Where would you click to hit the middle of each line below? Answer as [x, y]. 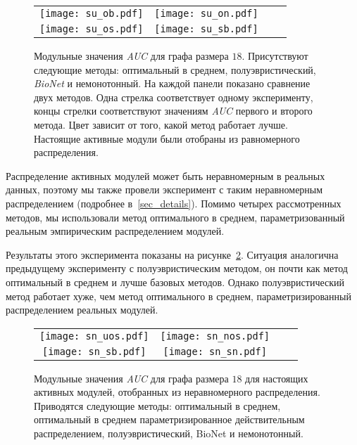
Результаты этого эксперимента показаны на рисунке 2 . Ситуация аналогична [172, 254]
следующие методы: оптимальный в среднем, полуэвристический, [175, 69]
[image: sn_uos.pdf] [94, 336]
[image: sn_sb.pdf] [94, 351]
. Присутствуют [275, 56]
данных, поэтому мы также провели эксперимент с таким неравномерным [164, 189]
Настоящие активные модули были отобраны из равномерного [167, 138]
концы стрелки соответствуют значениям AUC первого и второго [173, 111]
